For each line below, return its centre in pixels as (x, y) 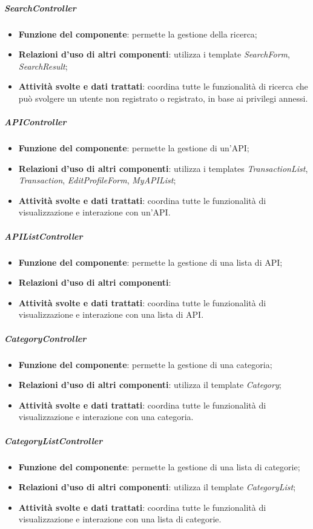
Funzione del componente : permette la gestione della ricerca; (138, 34)
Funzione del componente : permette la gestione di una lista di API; (150, 262)
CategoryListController (54, 440)
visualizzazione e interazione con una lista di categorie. (120, 519)
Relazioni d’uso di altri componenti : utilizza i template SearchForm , (154, 54)
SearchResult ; (43, 66)
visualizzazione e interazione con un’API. (94, 212)
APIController (35, 122)
